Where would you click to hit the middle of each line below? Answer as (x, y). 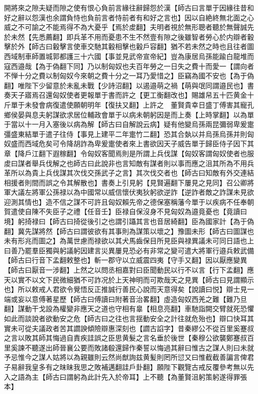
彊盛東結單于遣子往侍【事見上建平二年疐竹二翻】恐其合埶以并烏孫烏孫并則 (126, 134)
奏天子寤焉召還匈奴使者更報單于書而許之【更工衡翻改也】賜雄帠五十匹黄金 (126, 95)
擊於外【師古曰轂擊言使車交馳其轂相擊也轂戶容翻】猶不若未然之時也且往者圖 (129, 46)
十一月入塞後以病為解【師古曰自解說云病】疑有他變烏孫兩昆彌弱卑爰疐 (139, 124)
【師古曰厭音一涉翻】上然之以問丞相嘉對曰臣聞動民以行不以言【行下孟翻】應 (129, 270)
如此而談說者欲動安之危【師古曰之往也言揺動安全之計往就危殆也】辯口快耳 (126, 318)
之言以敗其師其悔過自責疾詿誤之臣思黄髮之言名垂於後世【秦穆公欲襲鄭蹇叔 (126, 338)
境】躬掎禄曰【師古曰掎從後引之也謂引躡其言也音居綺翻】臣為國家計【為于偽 (129, 221)
